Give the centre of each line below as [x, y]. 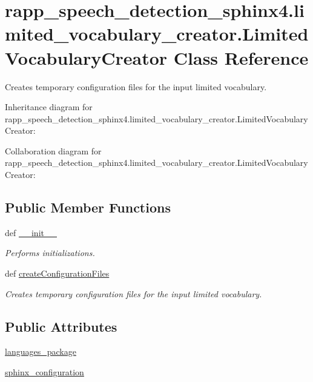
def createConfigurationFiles [57, 273]
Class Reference [241, 57]
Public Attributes [61, 326]
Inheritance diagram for [49, 107]
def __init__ [31, 232]
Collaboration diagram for [53, 150]
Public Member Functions [88, 207]
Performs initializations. [50, 253]
